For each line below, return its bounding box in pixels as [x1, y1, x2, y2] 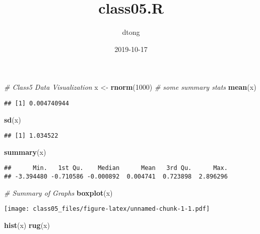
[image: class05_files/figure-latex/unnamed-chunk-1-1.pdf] [4, 205, 210, 213]
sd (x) [4, 114, 21, 125]
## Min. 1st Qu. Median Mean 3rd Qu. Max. [4, 164, 228, 172]
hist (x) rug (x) [4, 219, 50, 230]
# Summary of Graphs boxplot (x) [4, 187, 113, 198]
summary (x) [4, 146, 46, 157]
